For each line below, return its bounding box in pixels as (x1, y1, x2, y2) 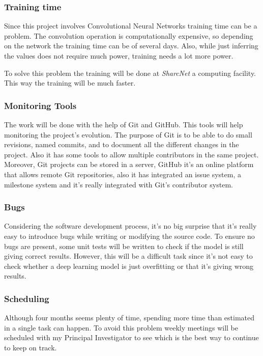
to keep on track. (4, 342, 57, 352)
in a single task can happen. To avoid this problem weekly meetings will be (4, 322, 238, 333)
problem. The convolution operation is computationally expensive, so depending (4, 30, 253, 41)
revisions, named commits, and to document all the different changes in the (4, 139, 239, 150)
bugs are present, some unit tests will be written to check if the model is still (4, 240, 244, 251)
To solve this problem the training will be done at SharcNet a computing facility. (4, 67, 256, 78)
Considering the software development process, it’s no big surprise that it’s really (4, 221, 257, 231)
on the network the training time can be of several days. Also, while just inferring (4, 40, 258, 51)
